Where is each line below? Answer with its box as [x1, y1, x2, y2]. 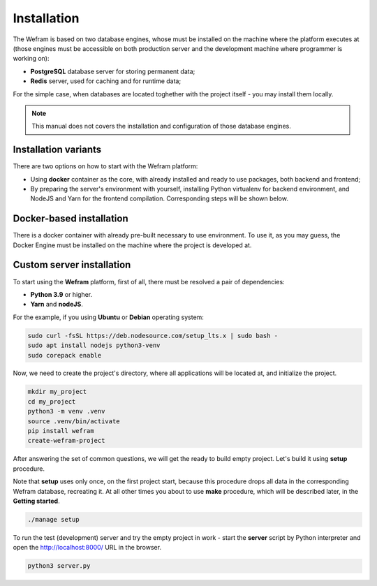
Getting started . [13, 497, 60, 505]
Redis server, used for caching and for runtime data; [30, 77, 182, 85]
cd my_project [27, 397, 76, 405]
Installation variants [13, 144, 102, 156]
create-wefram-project [27, 437, 105, 445]
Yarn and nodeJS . [30, 300, 83, 309]
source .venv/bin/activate [27, 417, 120, 425]
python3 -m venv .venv [27, 407, 105, 416]
